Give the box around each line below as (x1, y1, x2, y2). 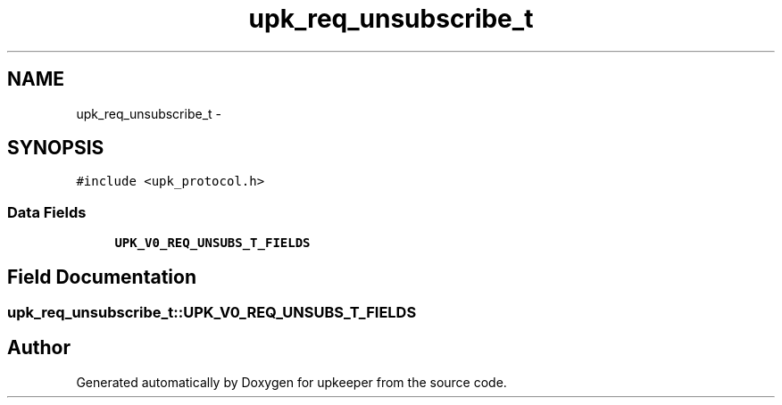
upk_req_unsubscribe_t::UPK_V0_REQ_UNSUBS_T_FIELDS (7, 303, 417, 322)
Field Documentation (7, 265, 196, 288)
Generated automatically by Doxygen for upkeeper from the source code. (76, 374, 507, 390)
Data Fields (7, 202, 87, 221)
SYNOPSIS (7, 136, 104, 160)
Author (7, 336, 71, 360)
